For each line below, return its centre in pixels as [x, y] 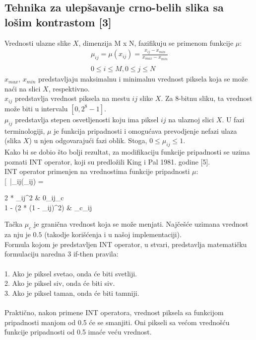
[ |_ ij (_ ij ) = [24, 181]
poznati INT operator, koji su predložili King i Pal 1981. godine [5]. [107, 161]
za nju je [18, 234]
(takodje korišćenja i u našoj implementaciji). [113, 234]
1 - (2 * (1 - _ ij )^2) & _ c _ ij [48, 207]
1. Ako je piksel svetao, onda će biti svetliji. [71, 273]
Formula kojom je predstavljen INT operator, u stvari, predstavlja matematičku [126, 244]
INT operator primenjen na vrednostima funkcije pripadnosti [97, 171]
